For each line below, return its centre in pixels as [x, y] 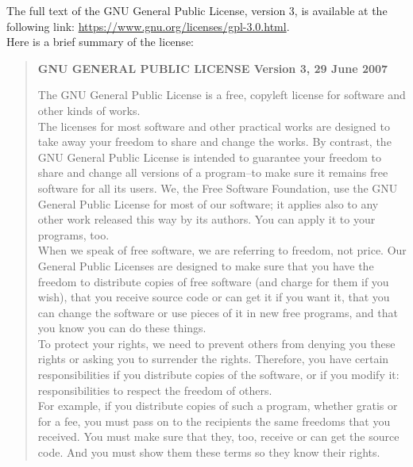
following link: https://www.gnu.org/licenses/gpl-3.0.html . [148, 26]
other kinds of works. [89, 110]
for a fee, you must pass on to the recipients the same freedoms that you [214, 421]
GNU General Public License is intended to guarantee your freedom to [209, 157]
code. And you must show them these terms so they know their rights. [209, 452]
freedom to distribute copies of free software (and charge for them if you [213, 281]
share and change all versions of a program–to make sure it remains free [213, 172]
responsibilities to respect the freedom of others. [155, 390]
